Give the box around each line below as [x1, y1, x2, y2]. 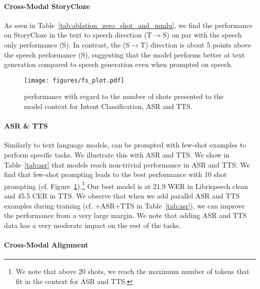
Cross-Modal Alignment [4, 239, 88, 249]
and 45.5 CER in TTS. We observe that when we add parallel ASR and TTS [4, 190, 240, 201]
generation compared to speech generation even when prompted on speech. [4, 59, 233, 69]
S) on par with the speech [162, 29, 242, 40]
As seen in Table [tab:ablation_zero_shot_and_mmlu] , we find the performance [4, 19, 252, 30]
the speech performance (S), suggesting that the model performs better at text [4, 49, 245, 59]
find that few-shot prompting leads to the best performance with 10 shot [4, 169, 227, 179]
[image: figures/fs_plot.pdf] [24, 76, 124, 84]
